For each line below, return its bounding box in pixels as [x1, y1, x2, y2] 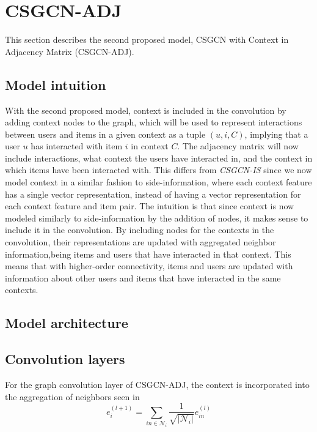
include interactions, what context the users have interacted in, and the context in [5, 151, 313, 164]
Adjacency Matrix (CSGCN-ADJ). [5, 45, 134, 58]
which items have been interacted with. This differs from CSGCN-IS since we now [5, 163, 312, 176]
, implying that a [244, 127, 308, 140]
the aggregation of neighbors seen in [5, 390, 140, 403]
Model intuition [5, 75, 106, 94]
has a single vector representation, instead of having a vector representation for [5, 187, 301, 200]
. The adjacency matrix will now [177, 140, 299, 152]
